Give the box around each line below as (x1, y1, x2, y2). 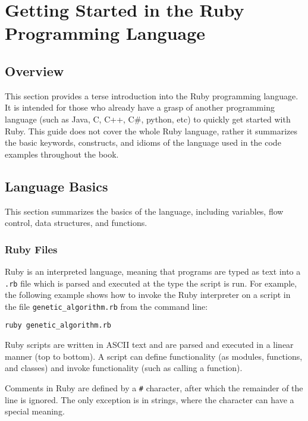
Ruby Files (5, 241, 58, 256)
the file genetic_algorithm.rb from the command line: (5, 300, 208, 312)
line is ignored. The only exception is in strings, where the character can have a (5, 393, 294, 406)
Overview (5, 61, 64, 80)
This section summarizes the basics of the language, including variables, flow (5, 205, 284, 217)
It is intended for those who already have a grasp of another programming (5, 101, 275, 114)
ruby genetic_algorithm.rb (5, 321, 111, 330)
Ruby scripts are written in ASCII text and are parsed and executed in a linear (5, 338, 294, 351)
